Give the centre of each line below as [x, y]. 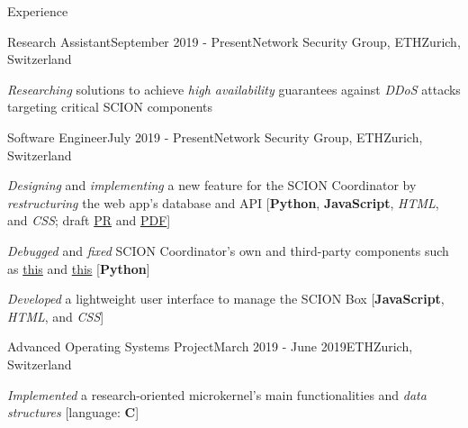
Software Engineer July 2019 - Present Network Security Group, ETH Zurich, [215, 137]
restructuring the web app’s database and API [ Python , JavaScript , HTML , [223, 202]
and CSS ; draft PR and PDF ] [89, 220]
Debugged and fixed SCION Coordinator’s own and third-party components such [228, 250]
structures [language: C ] [73, 412]
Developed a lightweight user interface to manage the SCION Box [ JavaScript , [226, 299]
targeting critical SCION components [110, 107]
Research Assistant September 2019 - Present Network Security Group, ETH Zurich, [234, 41]
